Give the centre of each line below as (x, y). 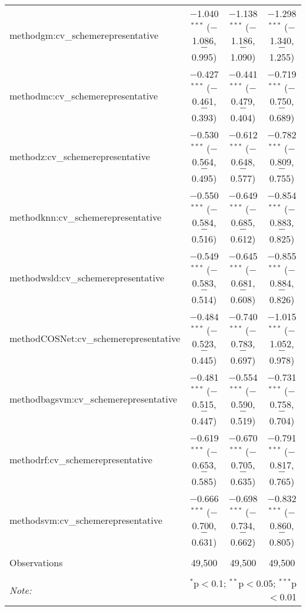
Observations (36, 562)
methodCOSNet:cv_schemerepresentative (95, 338)
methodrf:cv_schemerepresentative (81, 459)
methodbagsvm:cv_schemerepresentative (93, 399)
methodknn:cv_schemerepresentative (86, 217)
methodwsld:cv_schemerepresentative (87, 278)
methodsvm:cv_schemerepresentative (86, 520)
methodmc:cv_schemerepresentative (84, 96)
